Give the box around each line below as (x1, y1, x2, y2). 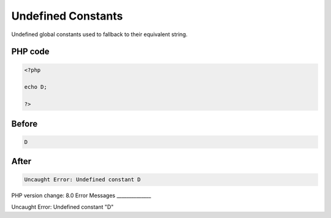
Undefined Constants (11, 9, 123, 23)
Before (11, 118, 38, 129)
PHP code (11, 47, 50, 57)
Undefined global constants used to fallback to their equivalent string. (11, 31, 188, 38)
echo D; (24, 83, 47, 91)
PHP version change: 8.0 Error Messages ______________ (11, 192, 151, 199)
